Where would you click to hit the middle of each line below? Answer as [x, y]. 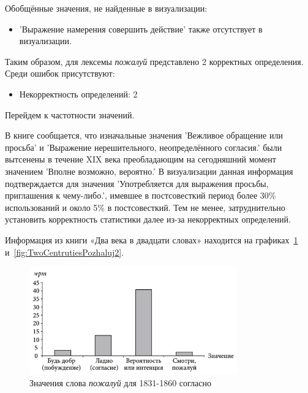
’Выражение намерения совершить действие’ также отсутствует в [141, 29]
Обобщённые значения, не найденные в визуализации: [106, 8]
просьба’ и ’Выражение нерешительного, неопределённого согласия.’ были [144, 147]
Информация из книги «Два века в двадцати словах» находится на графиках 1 [152, 239]
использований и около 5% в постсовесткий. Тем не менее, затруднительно [145, 207]
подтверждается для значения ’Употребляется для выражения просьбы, [137, 183]
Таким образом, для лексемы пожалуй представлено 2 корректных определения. [154, 61]
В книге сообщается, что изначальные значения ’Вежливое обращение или [144, 135]
